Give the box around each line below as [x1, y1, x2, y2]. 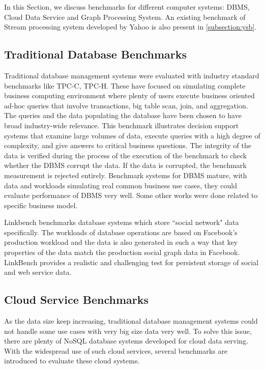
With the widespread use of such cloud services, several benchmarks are [4, 345, 227, 356]
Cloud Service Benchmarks [4, 292, 149, 307]
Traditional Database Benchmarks [4, 46, 187, 62]
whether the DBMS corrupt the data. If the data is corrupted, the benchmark [4, 160, 247, 171]
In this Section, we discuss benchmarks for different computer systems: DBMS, [4, 2, 250, 12]
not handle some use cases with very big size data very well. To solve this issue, [4, 325, 252, 336]
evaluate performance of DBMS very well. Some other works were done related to [4, 190, 258, 201]
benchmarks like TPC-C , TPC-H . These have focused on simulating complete [4, 80, 246, 91]
